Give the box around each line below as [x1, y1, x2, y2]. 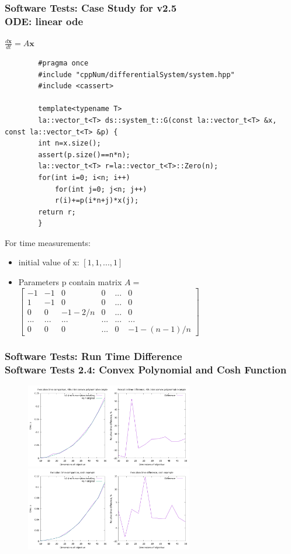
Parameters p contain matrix [18, 276, 122, 288]
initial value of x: [18, 256, 79, 268]
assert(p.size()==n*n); [38, 150, 130, 159]
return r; [38, 207, 76, 216]
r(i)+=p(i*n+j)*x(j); [54, 196, 139, 205]
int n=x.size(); [38, 139, 101, 148]
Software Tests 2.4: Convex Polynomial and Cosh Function [5, 362, 287, 376]
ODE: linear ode [5, 13, 84, 28]
